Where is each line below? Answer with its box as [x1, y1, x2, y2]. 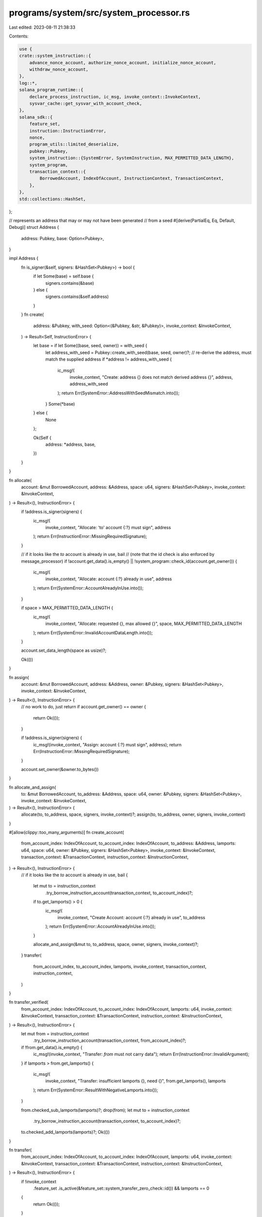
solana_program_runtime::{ [19, 87, 83, 92]
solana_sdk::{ [19, 114, 53, 120]
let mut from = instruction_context [21, 1031, 89, 1036]
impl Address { [9, 256, 39, 261]
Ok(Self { [33, 435, 52, 441]
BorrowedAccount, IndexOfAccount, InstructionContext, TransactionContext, [39, 176, 224, 181]
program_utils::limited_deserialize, [29, 142, 119, 147]
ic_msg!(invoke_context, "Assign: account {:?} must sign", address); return [33, 741, 182, 747]
